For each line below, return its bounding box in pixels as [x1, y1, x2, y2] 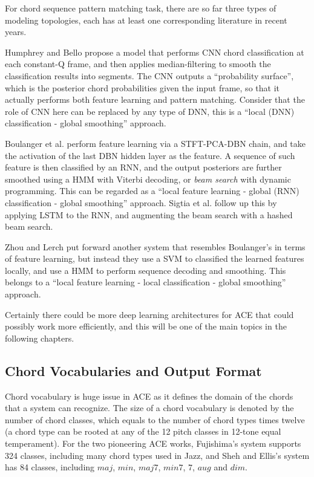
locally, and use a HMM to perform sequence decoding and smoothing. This [5, 264, 286, 276]
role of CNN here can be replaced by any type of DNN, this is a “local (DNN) [5, 105, 295, 117]
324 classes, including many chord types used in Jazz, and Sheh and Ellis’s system [5, 449, 310, 461]
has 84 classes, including [5, 461, 95, 473]
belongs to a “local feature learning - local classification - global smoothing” [5, 276, 286, 288]
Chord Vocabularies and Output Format [5, 361, 262, 380]
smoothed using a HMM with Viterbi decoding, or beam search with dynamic [5, 172, 291, 185]
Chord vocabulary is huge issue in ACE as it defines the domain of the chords [5, 389, 293, 402]
